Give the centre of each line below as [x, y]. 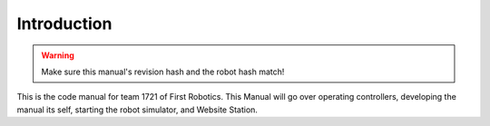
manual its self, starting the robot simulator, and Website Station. [137, 110]
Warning [58, 55]
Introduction [64, 24]
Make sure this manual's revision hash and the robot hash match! [163, 72]
